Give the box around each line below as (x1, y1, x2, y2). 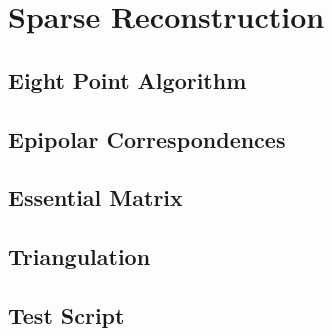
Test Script (8, 299, 125, 330)
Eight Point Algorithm (8, 64, 247, 95)
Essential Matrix (8, 182, 183, 213)
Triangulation (8, 241, 151, 272)
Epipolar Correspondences (8, 123, 286, 154)
